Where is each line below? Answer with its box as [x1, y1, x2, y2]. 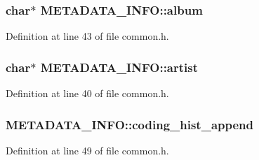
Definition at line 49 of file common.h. [6, 143, 169, 157]
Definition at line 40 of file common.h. [6, 86, 169, 101]
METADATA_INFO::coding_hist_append [6, 115, 253, 133]
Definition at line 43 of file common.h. [6, 29, 169, 43]
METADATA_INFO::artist [40, 58, 199, 75]
